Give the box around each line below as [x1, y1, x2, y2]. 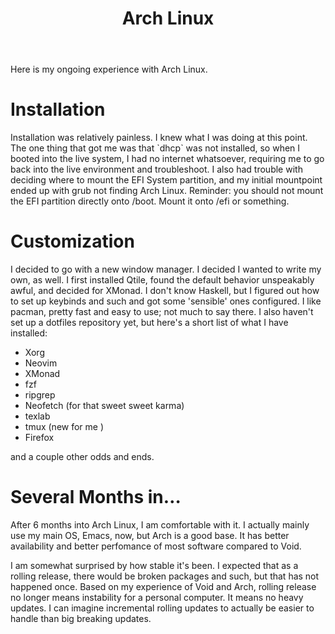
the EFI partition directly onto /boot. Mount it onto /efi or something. [10, 195, 290, 207]
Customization [10, 230, 135, 253]
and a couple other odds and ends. [10, 451, 155, 463]
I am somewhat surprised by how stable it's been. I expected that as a [10, 560, 299, 571]
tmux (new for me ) [24, 421, 105, 433]
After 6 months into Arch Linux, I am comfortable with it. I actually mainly [10, 519, 310, 531]
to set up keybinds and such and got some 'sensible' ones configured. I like [10, 295, 322, 307]
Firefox [24, 432, 55, 444]
